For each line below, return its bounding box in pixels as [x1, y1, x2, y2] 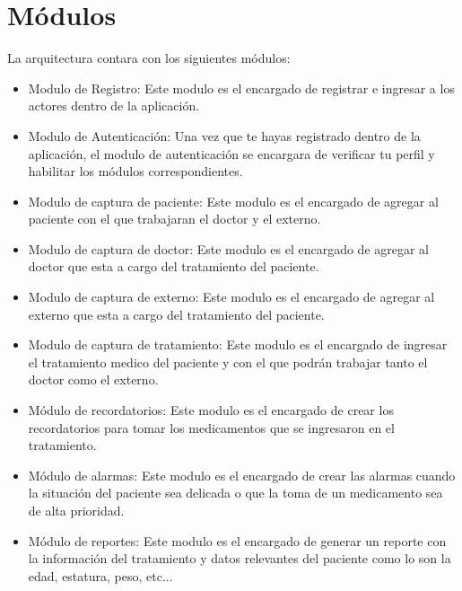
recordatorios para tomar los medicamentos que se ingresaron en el [28, 418, 395, 437]
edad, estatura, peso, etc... [28, 566, 173, 585]
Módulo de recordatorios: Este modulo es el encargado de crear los [28, 401, 394, 419]
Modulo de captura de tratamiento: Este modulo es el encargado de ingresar [28, 335, 448, 354]
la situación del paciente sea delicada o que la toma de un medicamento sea [28, 483, 443, 502]
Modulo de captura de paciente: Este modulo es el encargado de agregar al [28, 191, 439, 210]
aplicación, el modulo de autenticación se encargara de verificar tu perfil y [28, 144, 435, 163]
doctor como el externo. [28, 370, 159, 389]
